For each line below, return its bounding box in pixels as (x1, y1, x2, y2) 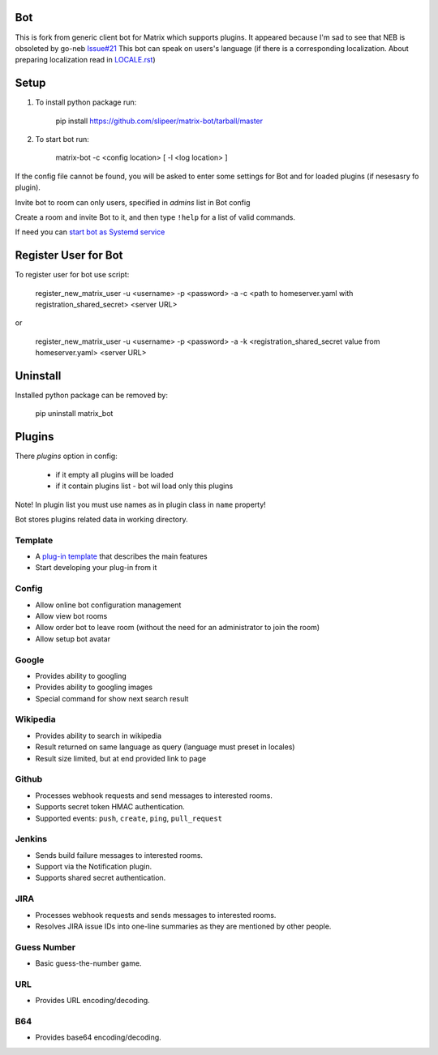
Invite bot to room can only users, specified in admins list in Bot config (15, 197, 251, 207)
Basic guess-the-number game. (35, 959, 142, 968)
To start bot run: (35, 134, 89, 144)
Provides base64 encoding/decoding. (35, 1032, 161, 1042)
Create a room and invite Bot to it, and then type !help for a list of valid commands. (15, 212, 296, 222)
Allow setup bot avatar (35, 633, 111, 644)
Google (15, 654, 45, 665)
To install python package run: (35, 97, 137, 107)
